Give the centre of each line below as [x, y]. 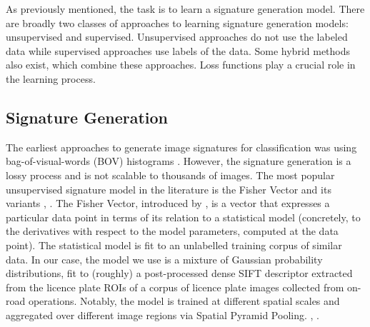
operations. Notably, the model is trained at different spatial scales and [184, 301]
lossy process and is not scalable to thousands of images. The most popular [170, 175]
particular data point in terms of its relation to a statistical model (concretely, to [183, 217]
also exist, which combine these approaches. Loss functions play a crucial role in [181, 65]
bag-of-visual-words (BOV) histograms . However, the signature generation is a [179, 161]
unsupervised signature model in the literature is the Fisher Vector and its [169, 189]
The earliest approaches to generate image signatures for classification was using [181, 147]
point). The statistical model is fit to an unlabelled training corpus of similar [174, 245]
